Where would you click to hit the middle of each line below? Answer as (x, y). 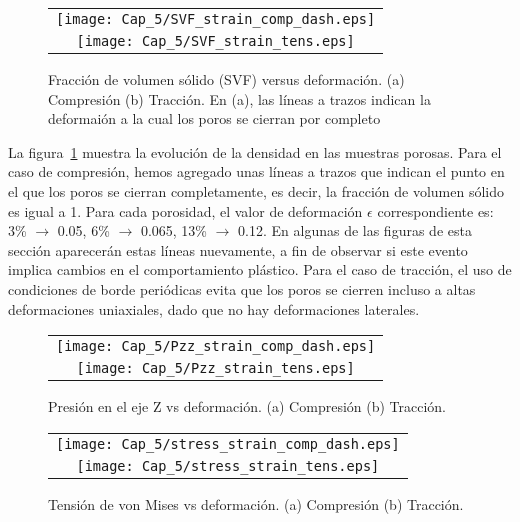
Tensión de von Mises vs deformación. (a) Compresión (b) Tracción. (256, 503)
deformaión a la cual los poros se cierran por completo (214, 118)
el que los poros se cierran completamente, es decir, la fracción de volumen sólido (256, 190)
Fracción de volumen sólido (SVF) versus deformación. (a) (226, 79)
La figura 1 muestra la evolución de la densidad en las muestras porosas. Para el (255, 151)
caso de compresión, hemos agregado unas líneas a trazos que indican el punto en (256, 171)
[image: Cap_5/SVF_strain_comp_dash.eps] (216, 19)
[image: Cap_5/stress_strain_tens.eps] (228, 465)
